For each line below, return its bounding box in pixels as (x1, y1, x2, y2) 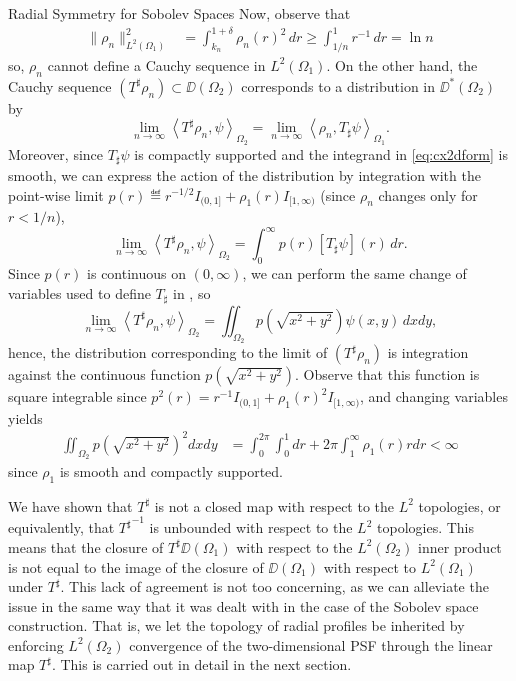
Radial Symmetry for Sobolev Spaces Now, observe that (8, 3, 351, 23)
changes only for (378, 184, 478, 205)
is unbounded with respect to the (149, 517, 353, 538)
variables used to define (8, 282, 151, 303)
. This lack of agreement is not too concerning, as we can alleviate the (60, 576, 489, 597)
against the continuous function (8, 364, 201, 385)
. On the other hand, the (326, 54, 478, 75)
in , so (173, 282, 211, 303)
